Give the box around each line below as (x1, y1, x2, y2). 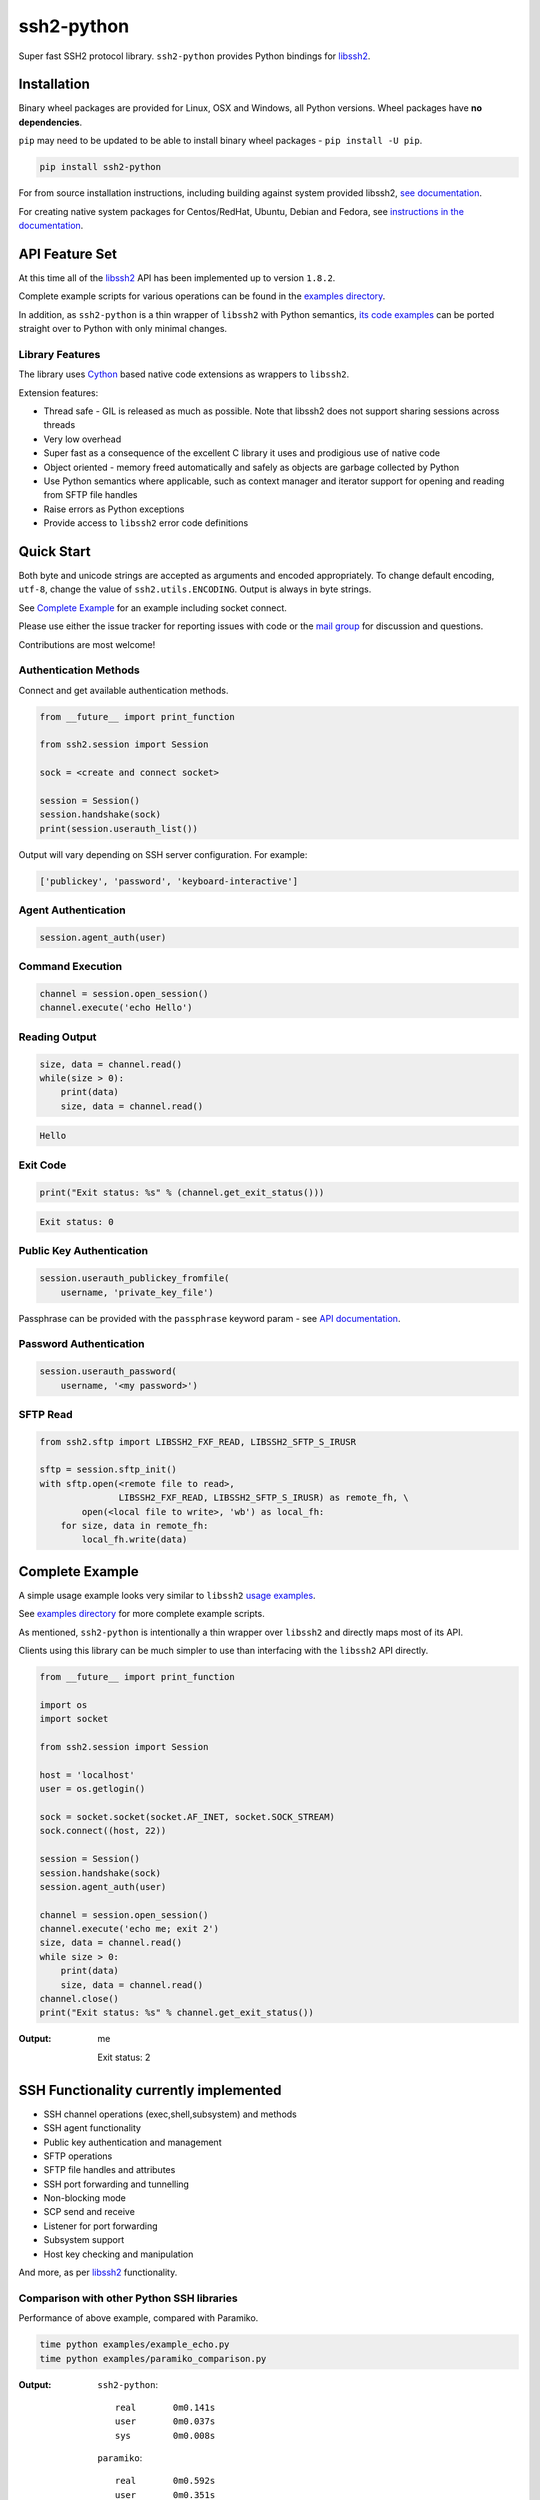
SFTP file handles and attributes (43, 2164, 176, 2176)
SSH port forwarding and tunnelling (43, 2178, 190, 2190)
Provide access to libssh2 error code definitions (43, 517, 249, 529)
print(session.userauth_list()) (39, 823, 199, 834)
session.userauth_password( (39, 1366, 177, 1377)
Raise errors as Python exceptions (43, 503, 185, 515)
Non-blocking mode (43, 2192, 127, 2204)
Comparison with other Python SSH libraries (18, 2291, 239, 2305)
